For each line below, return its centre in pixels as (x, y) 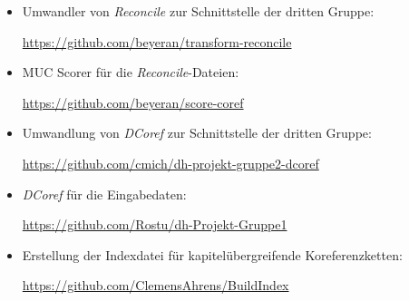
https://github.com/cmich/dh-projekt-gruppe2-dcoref (170, 163)
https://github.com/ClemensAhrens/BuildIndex (156, 285)
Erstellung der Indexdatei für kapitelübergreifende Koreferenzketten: (212, 254)
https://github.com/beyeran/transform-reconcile (157, 41)
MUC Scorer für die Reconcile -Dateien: (131, 72)
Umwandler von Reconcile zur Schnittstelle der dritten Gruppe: (198, 11)
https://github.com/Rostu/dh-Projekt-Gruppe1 (155, 224)
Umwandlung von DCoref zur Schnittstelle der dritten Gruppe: (197, 133)
